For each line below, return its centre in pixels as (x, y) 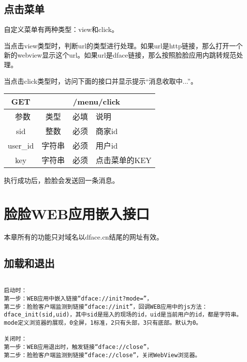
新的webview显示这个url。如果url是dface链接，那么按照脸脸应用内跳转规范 (120, 55)
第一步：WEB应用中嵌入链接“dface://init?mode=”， (78, 299)
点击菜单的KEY (123, 160)
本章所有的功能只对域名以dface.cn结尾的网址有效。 (84, 236)
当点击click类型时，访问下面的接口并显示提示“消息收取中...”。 (101, 81)
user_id (21, 145)
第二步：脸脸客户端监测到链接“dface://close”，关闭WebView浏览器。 (102, 355)
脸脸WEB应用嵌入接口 (77, 213)
